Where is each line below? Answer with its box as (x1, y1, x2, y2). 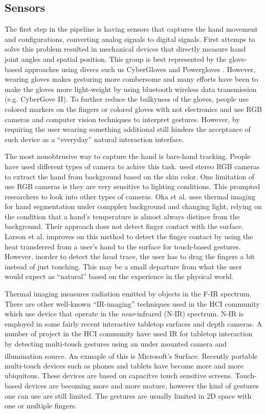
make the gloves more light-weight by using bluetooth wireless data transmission (5, 83, 257, 94)
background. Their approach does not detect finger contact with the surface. (5, 221, 244, 232)
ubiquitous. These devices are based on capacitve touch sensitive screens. (5, 370, 233, 381)
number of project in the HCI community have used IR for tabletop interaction (5, 328, 253, 339)
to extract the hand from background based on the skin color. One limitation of (5, 171, 255, 181)
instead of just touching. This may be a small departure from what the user (5, 261, 242, 271)
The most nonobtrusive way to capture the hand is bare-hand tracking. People (5, 151, 251, 162)
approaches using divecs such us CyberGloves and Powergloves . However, (24, 63, 256, 74)
